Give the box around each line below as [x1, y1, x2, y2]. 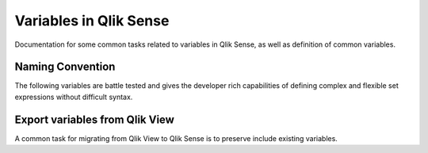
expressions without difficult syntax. [14, 92, 133, 101]
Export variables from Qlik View [14, 113, 174, 126]
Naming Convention [14, 60, 116, 74]
